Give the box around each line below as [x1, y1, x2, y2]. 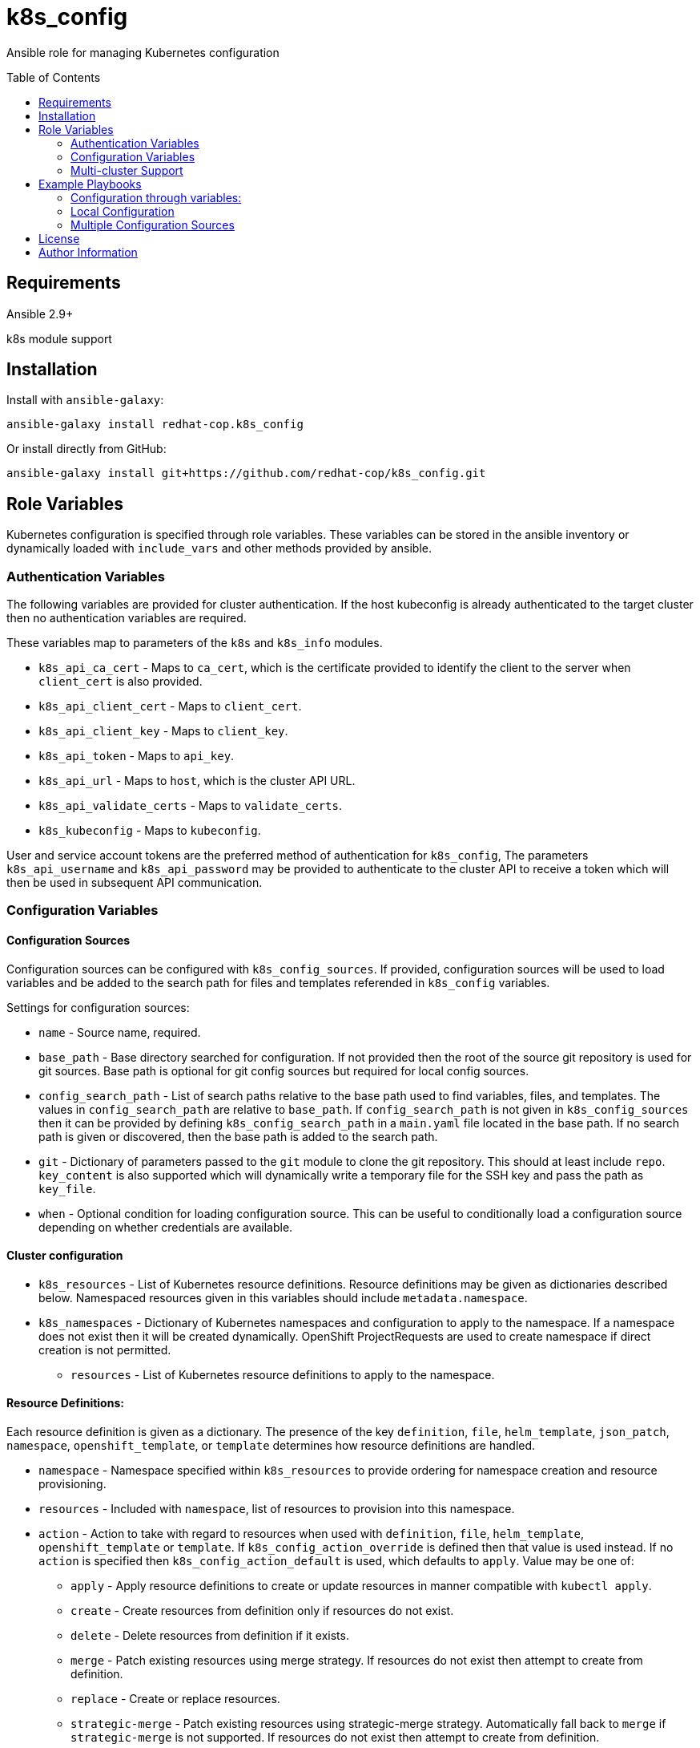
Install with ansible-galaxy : [6, 393, 164, 407]
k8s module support [6, 331, 112, 346]
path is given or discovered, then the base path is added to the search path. [38, 1129, 438, 1143]
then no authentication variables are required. [6, 611, 247, 625]
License [38, 231, 80, 245]
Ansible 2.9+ [6, 306, 74, 321]
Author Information [38, 245, 138, 259]
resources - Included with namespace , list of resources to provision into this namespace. [38, 1502, 515, 1516]
